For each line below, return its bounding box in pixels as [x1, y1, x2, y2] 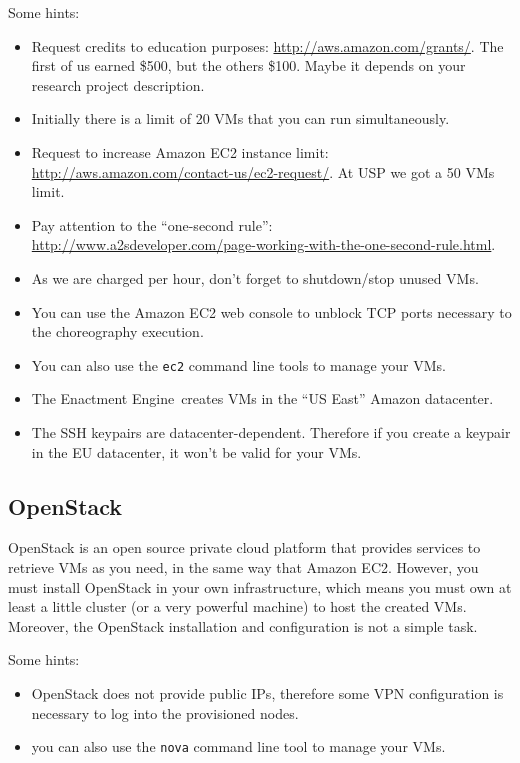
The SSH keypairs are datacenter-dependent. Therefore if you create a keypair [31, 421, 511, 442]
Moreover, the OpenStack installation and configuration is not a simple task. [8, 615, 478, 636]
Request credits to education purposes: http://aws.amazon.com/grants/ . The [31, 35, 504, 56]
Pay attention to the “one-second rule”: [31, 214, 273, 235]
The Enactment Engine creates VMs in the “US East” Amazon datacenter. [31, 388, 494, 409]
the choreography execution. [31, 321, 204, 342]
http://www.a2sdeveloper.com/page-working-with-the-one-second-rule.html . [31, 234, 496, 255]
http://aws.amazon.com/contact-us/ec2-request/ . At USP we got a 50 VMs [31, 161, 495, 182]
